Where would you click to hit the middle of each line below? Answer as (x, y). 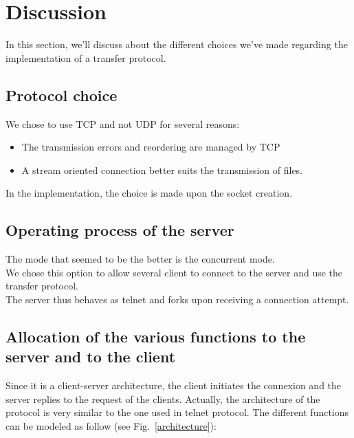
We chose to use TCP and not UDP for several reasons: (123, 123)
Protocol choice (62, 95)
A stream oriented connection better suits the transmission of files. (162, 169)
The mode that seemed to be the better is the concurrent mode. (140, 259)
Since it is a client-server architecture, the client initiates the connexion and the (174, 385)
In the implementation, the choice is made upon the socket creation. (149, 193)
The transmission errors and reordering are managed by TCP (151, 147)
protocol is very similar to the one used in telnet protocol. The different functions (177, 412)
